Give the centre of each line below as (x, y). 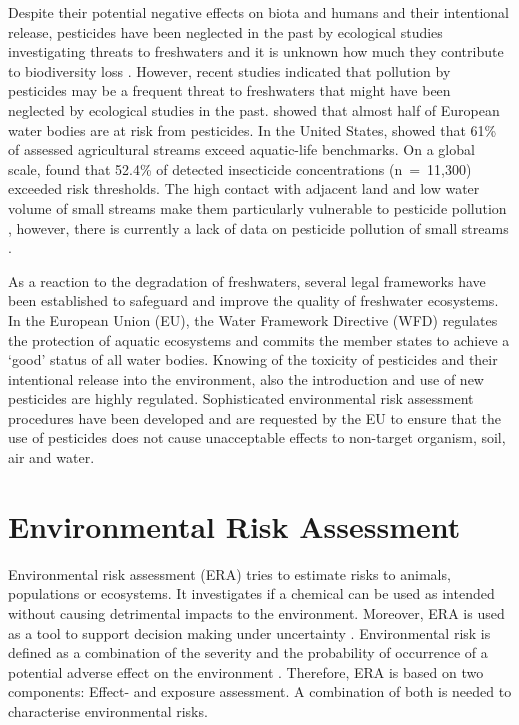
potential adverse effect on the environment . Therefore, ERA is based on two (246, 671)
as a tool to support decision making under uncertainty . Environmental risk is (249, 632)
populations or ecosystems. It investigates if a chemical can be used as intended (251, 593)
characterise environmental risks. (108, 710)
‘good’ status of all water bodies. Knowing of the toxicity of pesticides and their (253, 359)
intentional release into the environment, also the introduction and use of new (246, 378)
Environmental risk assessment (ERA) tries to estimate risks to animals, (229, 573)
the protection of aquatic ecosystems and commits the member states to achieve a (259, 339)
